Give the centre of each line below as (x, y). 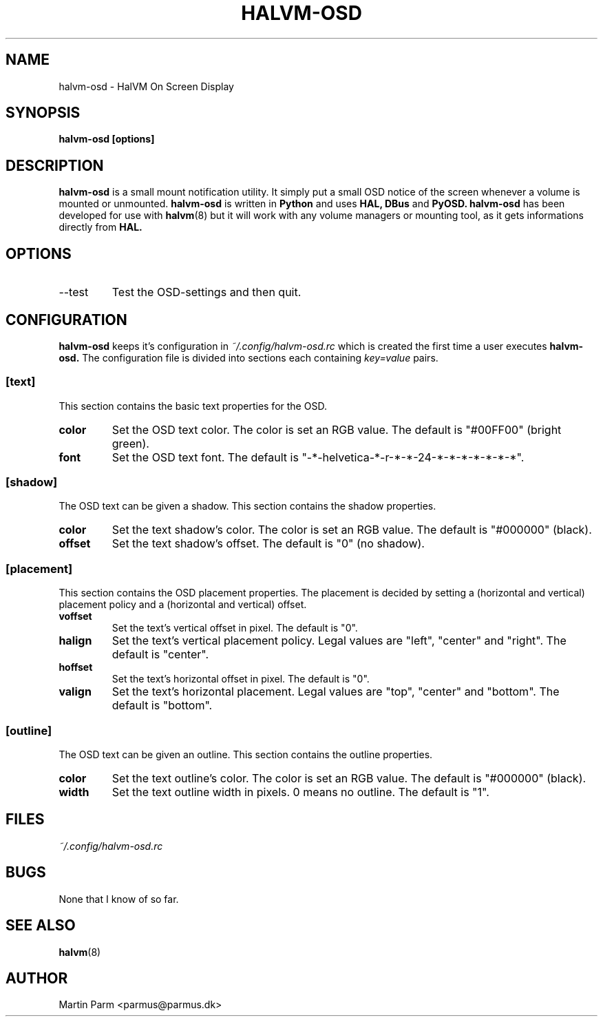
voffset (75, 616)
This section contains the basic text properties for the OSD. (193, 406)
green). (130, 443)
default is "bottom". (162, 706)
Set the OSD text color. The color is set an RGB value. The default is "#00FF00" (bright (337, 429)
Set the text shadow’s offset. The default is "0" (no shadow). (268, 544)
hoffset (76, 667)
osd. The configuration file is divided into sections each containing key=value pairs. (248, 357)
